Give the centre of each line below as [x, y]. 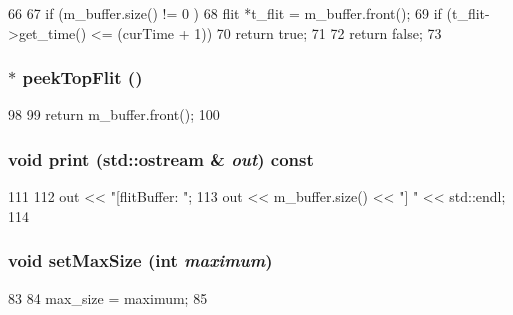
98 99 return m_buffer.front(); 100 [114, 114]
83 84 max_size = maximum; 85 [108, 297]
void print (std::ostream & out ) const [161, 158]
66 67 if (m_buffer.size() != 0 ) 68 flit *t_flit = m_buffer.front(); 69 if [225, 13]
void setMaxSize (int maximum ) [140, 260]
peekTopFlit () [82, 77]
